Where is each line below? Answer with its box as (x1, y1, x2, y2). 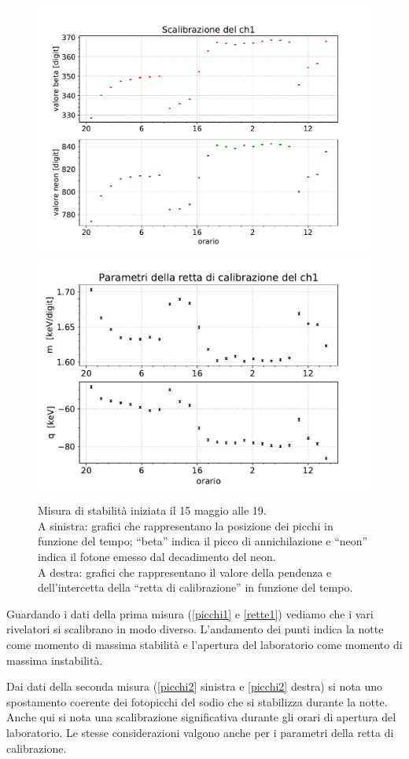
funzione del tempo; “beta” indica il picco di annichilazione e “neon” (38, 533, 368, 549)
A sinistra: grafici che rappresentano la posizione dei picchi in (38, 517, 333, 533)
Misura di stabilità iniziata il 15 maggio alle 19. (38, 502, 267, 519)
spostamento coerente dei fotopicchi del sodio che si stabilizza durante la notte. (6, 693, 388, 709)
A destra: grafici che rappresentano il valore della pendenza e (38, 563, 332, 580)
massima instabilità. (6, 651, 103, 668)
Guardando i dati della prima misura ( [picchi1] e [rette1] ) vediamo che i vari (6, 605, 374, 621)
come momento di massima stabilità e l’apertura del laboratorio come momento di (6, 636, 403, 653)
